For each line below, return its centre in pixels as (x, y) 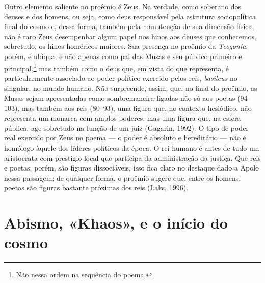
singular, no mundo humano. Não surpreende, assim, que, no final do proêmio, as (131, 88)
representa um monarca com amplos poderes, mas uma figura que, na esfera (123, 118)
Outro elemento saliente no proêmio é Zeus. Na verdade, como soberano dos (123, 6)
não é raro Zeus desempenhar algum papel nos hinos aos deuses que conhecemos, (130, 36)
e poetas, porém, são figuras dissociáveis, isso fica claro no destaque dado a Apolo (132, 168)
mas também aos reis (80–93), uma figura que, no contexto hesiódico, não (137, 108)
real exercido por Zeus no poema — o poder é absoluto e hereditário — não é (125, 138)
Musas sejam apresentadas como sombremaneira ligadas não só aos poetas (120, 98)
